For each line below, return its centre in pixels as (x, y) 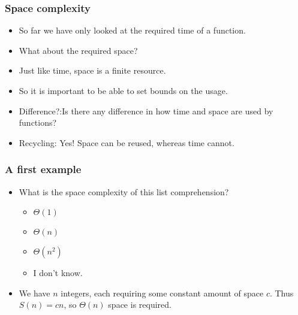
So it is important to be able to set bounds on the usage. (123, 90)
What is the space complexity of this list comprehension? (124, 191)
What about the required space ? (78, 50)
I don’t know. (58, 273)
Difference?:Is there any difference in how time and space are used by (146, 110)
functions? (38, 122)
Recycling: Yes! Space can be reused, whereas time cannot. (127, 142)
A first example (43, 169)
